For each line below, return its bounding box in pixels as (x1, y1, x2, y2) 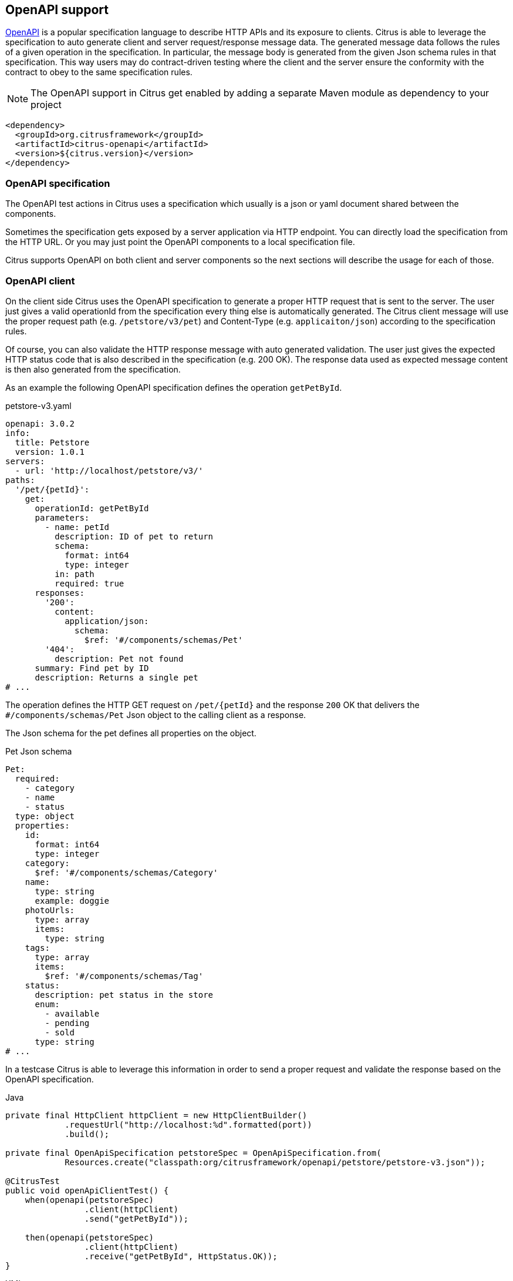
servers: (5, 456, 45, 466)
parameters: (35, 512, 90, 522)
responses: (35, 588, 85, 598)
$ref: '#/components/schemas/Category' (35, 867, 218, 877)
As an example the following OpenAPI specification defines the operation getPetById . (5, 382, 342, 393)
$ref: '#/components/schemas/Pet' (84, 635, 243, 645)
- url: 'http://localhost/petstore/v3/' (15, 465, 204, 475)
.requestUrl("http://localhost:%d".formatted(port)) (65, 1119, 312, 1129)
